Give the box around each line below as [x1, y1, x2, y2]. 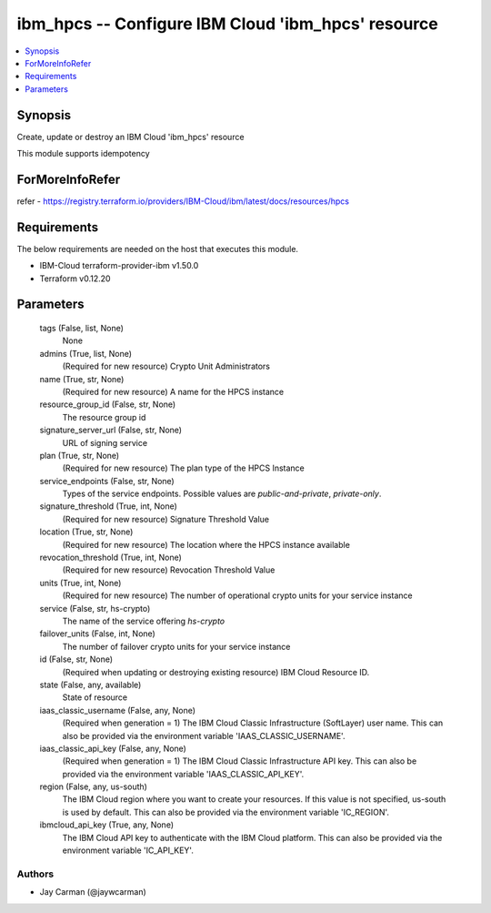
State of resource [62, 692, 128, 703]
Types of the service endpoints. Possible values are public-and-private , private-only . [62, 488, 382, 500]
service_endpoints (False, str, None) [39, 475, 175, 486]
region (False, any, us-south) [39, 781, 147, 792]
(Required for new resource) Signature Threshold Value [62, 513, 270, 524]
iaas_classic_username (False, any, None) [39, 705, 195, 715]
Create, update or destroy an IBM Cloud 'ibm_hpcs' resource [16, 131, 245, 142]
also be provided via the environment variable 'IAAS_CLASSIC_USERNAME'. [62, 730, 346, 741]
